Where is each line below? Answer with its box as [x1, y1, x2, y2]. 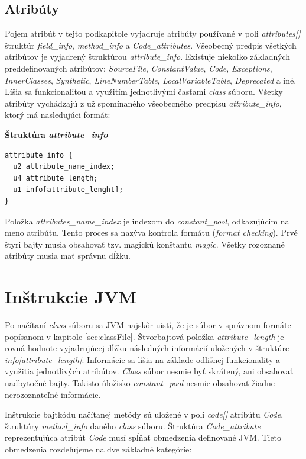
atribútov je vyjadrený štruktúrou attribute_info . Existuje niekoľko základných [5, 50, 290, 63]
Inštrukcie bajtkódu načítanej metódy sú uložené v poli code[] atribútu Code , [5, 408, 284, 421]
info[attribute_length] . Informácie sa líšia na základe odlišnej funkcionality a [5, 353, 280, 365]
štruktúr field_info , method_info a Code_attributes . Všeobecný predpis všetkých [5, 38, 297, 51]
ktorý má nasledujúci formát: [5, 108, 110, 121]
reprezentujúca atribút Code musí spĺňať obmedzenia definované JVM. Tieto [5, 431, 282, 444]
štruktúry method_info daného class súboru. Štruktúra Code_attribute [5, 419, 261, 432]
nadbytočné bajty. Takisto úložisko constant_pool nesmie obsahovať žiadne [5, 376, 275, 389]
